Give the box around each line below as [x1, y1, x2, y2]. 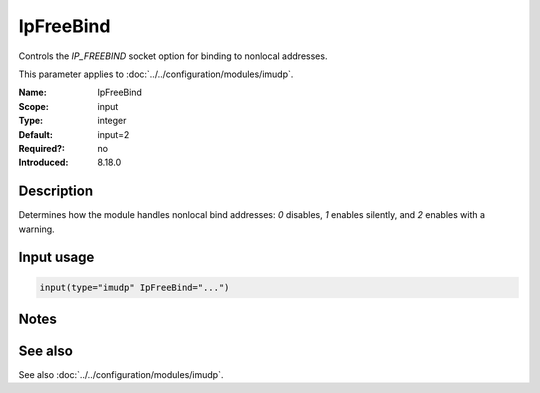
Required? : [18, 142, 65, 154]
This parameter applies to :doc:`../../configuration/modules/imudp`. [18, 68, 294, 80]
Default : [18, 128, 54, 140]
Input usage [18, 249, 95, 266]
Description [18, 183, 94, 200]
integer [97, 115, 127, 127]
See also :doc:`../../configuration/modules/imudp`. [18, 369, 224, 381]
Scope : [18, 100, 49, 112]
